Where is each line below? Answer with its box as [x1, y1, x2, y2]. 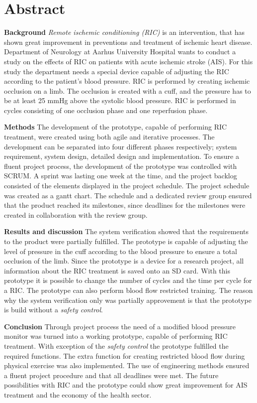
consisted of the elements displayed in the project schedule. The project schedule [4, 180, 250, 191]
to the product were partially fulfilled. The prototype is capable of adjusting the [4, 236, 248, 246]
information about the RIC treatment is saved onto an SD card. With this [4, 265, 230, 275]
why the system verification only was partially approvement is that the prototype [4, 294, 252, 305]
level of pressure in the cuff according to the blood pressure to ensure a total [4, 246, 237, 256]
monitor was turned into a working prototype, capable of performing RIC [4, 331, 228, 341]
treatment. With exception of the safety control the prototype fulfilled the [4, 340, 229, 351]
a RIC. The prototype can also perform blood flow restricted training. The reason [4, 284, 253, 295]
